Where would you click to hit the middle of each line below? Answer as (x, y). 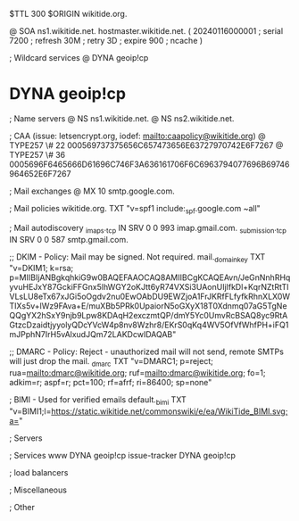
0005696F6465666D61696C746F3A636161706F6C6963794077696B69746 (149, 164)
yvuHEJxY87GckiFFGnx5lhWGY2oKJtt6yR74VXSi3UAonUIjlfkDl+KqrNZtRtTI (149, 287)
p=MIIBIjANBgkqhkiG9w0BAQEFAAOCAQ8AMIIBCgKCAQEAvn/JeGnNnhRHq (150, 277)
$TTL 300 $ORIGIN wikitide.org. (68, 14)
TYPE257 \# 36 (37, 154)
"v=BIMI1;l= (30, 411)
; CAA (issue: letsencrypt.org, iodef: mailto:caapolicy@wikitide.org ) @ (137, 136)
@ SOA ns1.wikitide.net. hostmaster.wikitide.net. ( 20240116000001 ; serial (146, 31)
